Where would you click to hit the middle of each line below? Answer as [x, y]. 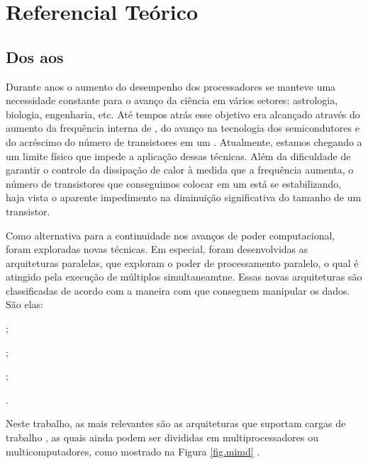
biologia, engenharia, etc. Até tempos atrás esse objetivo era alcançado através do [183, 114]
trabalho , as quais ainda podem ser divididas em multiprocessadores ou [162, 437]
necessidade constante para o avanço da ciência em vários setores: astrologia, [172, 100]
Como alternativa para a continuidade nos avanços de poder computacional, [171, 235]
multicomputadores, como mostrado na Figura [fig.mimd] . [133, 451]
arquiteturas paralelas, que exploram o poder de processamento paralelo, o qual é [182, 262]
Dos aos [35, 56]
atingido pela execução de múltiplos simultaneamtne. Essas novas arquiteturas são [184, 277]
